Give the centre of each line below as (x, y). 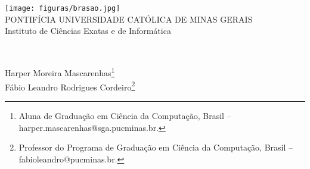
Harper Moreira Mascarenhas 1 (60, 72)
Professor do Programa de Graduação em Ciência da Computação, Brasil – (156, 147)
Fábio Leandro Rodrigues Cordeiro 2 (70, 86)
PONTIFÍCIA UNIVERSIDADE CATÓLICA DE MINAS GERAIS (129, 19)
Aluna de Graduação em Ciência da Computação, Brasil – (125, 115)
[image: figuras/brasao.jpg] (63, 8)
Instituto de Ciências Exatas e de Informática (88, 31)
